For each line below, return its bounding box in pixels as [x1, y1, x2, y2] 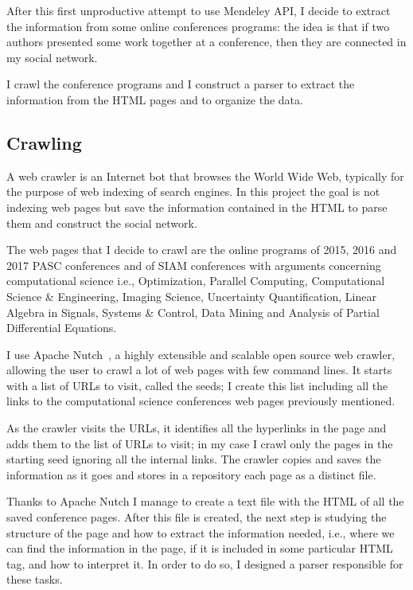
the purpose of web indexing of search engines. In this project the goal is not [6, 183, 380, 200]
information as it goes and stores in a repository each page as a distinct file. [6, 466, 376, 483]
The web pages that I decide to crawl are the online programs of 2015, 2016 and [6, 241, 397, 258]
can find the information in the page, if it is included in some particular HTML [6, 540, 393, 557]
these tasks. [6, 571, 63, 588]
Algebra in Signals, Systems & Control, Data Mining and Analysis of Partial [6, 303, 380, 320]
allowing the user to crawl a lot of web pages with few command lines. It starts [6, 361, 392, 378]
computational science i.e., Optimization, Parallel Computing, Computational [6, 272, 385, 289]
